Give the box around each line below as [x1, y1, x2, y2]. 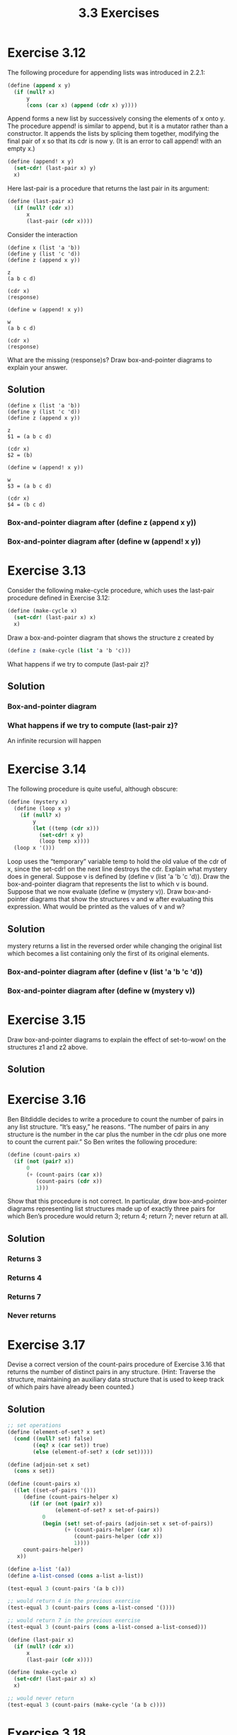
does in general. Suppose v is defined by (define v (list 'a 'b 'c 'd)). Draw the [7, 872, 230, 881]
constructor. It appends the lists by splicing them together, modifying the [7, 129, 219, 138]
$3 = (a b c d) [7, 483, 52, 490]
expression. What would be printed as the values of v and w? [7, 902, 185, 911]
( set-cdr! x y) [38, 831, 83, 838]
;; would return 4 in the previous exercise [7, 1598, 141, 1605]
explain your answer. [7, 363, 68, 371]
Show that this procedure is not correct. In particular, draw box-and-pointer [7, 1197, 228, 1206]
